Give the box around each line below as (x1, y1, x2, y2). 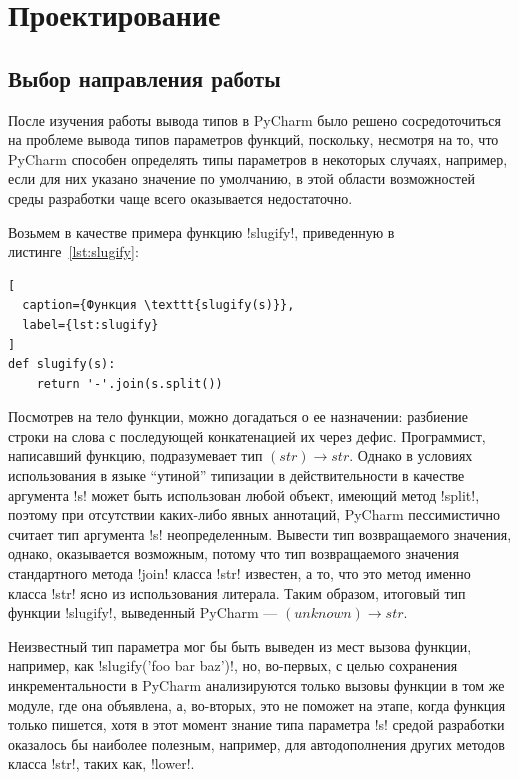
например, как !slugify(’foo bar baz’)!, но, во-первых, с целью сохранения (8, 655, 458, 676)
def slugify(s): (8, 357, 116, 372)
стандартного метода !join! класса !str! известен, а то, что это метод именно (8, 563, 471, 584)
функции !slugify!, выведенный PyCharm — (8, 602, 278, 623)
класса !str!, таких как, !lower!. (8, 753, 195, 774)
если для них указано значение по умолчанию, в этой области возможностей (8, 168, 475, 189)
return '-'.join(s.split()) (36, 376, 223, 391)
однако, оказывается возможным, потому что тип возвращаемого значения (8, 543, 459, 564)
